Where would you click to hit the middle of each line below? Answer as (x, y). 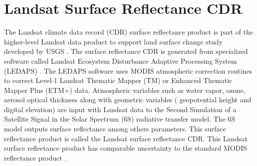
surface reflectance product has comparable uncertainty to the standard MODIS (126, 148)
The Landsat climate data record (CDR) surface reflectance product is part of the (128, 32)
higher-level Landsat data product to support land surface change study (113, 41)
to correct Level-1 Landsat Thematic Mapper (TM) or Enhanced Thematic (118, 80)
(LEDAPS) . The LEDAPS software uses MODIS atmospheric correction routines (128, 70)
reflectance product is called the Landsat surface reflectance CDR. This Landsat (126, 138)
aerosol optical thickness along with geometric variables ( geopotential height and (128, 100)
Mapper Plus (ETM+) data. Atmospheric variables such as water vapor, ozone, (125, 90)
